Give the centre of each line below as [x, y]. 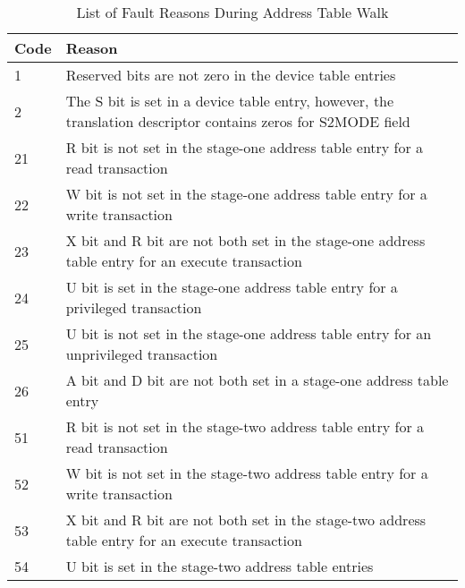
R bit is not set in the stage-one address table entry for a [245, 147]
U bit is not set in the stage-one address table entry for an [249, 333]
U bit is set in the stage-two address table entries [220, 566]
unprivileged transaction [142, 354]
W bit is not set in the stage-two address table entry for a [247, 473]
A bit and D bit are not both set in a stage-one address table [257, 380]
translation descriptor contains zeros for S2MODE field [238, 121]
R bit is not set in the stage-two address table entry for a [245, 426]
